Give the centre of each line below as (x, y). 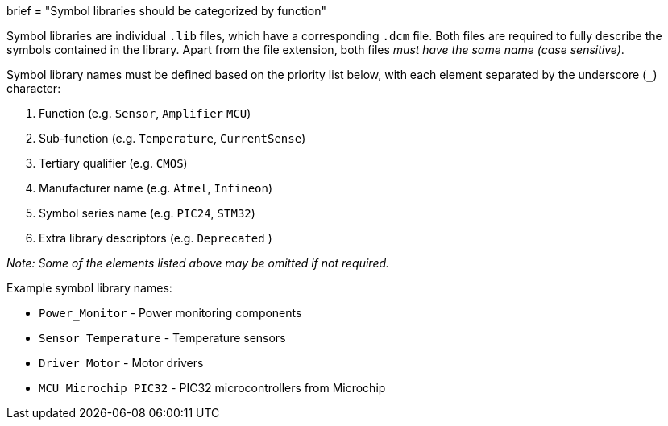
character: (34, 88)
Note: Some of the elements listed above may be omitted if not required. (198, 263)
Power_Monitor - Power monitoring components (170, 313)
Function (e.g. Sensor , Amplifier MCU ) (145, 113)
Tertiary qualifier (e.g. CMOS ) (113, 163)
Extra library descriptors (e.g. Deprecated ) (156, 238)
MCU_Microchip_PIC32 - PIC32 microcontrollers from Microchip (212, 388)
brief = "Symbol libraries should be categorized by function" (167, 11)
